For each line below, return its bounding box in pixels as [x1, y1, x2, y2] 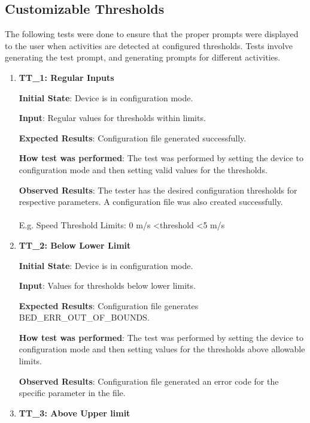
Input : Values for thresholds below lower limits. [19, 279, 196, 292]
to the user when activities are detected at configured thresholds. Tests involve [5, 39, 293, 52]
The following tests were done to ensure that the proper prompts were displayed [5, 28, 299, 40]
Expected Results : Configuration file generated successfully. [19, 131, 247, 144]
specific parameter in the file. [19, 386, 126, 399]
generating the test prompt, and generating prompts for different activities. [5, 51, 281, 64]
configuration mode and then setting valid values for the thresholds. [19, 163, 268, 176]
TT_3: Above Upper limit [19, 406, 130, 419]
